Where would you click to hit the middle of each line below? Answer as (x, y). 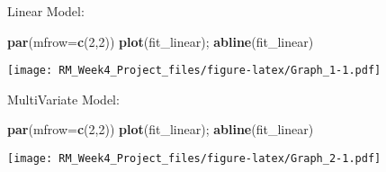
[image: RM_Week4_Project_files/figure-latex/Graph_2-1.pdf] (194, 159)
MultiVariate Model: (63, 99)
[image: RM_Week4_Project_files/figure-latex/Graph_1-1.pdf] (194, 71)
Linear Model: (46, 11)
